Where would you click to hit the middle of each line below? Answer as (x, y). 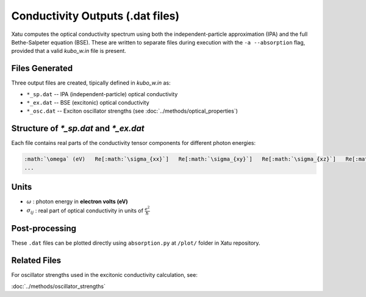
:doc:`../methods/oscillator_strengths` (59, 286)
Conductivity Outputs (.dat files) (95, 16)
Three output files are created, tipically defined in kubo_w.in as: (91, 83)
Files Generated (42, 68)
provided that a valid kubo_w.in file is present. (69, 51)
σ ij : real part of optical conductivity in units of (85, 211)
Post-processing (44, 229)
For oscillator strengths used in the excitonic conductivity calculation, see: (104, 275)
